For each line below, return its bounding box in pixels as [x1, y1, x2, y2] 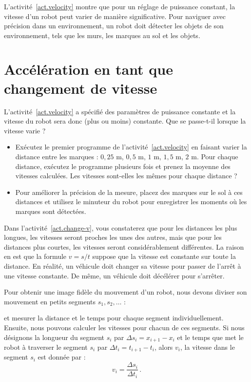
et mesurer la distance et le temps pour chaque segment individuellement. [4, 313, 224, 323]
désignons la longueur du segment [4, 332, 104, 342]
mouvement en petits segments [4, 296, 96, 306]
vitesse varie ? [4, 125, 46, 135]
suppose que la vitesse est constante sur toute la [92, 251, 236, 261]
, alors [154, 342, 173, 352]
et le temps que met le [177, 332, 244, 342]
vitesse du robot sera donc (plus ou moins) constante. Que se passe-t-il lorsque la [4, 116, 246, 126]
